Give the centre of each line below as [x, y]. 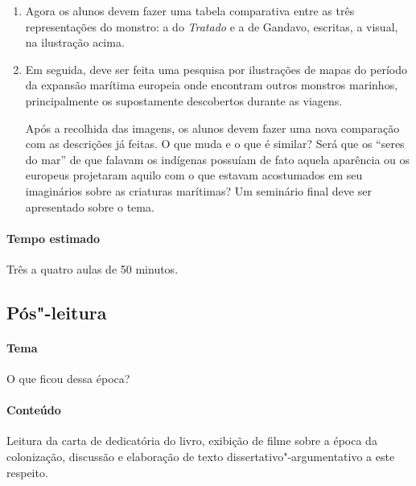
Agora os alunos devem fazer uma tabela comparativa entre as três [190, 10]
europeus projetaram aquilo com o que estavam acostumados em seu [194, 175]
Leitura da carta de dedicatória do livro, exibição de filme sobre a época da [192, 441]
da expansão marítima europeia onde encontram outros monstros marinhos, [212, 85]
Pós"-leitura [57, 312]
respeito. [27, 472]
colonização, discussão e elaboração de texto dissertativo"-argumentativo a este [201, 457]
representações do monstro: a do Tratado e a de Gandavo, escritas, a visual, [212, 26]
